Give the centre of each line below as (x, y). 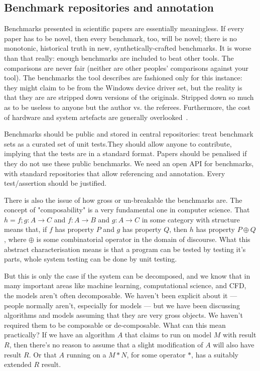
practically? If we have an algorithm (59, 335)
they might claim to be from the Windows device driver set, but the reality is (123, 87)
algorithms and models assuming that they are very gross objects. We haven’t (123, 315)
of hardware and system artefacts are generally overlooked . (96, 117)
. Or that (43, 354)
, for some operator (156, 354)
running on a (86, 354)
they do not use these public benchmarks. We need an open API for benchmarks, (129, 163)
